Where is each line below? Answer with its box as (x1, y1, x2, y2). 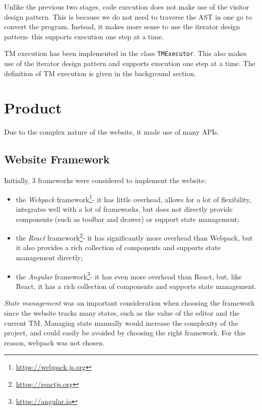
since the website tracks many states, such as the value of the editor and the (4, 308, 240, 318)
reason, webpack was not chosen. (4, 337, 105, 347)
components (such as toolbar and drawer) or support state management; (16, 213, 239, 224)
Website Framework (4, 151, 110, 167)
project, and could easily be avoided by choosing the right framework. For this (4, 327, 246, 338)
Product (4, 97, 62, 118)
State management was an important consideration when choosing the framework (4, 298, 255, 308)
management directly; (16, 252, 83, 263)
